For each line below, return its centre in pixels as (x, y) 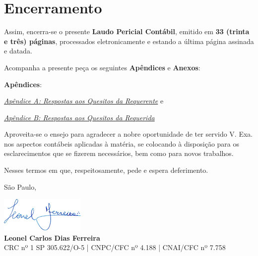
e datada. (18, 51)
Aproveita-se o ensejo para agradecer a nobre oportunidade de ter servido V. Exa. (129, 134)
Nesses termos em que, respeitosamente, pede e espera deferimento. (106, 170)
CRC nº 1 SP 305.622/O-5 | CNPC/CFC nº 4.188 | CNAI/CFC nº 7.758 (115, 247)
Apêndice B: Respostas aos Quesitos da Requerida (79, 117)
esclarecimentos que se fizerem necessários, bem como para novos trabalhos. (119, 153)
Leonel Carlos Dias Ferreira (52, 237)
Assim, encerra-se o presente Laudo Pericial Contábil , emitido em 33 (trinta (127, 31)
